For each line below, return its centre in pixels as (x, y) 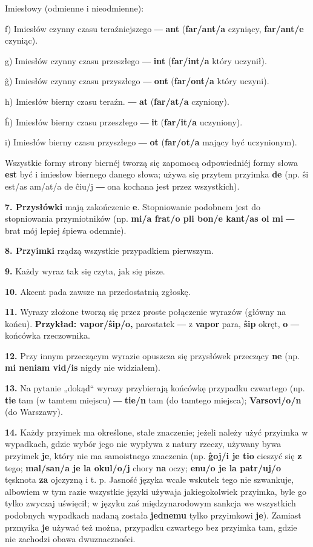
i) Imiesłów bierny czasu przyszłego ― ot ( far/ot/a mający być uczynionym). (151, 142)
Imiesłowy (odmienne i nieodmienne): (74, 8)
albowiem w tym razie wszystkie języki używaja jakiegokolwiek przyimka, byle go (156, 491)
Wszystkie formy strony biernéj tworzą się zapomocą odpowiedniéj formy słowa (151, 162)
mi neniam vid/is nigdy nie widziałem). (83, 367)
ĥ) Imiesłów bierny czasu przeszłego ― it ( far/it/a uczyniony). (124, 121)
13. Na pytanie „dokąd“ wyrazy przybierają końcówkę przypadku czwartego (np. (155, 388)
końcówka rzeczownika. (48, 335)
